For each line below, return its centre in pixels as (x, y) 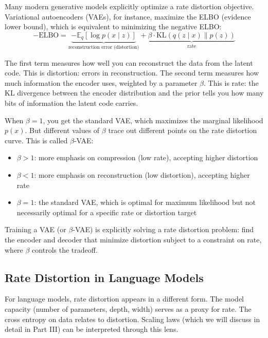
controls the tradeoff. (65, 249)
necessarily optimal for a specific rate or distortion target (107, 212)
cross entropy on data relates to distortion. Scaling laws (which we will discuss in (132, 319)
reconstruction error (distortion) (104, 48)
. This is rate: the (231, 82)
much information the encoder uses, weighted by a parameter (101, 82)
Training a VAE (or (35, 229)
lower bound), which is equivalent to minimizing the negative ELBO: (113, 26)
